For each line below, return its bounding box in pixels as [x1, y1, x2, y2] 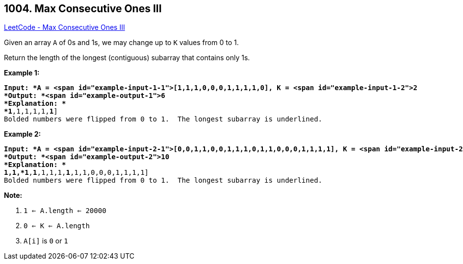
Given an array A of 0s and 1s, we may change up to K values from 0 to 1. [4, 38, 239, 47]
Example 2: [4, 130, 41, 139]
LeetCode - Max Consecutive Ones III [4, 23, 125, 32]
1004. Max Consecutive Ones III [4, 2, 162, 15]
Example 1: [4, 69, 40, 77]
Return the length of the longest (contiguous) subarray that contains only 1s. [4, 53, 250, 62]
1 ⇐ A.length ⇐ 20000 [24, 207, 106, 215]
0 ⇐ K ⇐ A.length [24, 222, 90, 230]
